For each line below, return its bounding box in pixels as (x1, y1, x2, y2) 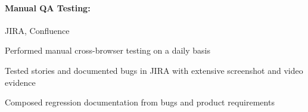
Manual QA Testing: (5, 1, 91, 14)
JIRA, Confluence (5, 24, 70, 36)
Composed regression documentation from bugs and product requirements (5, 96, 275, 108)
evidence (5, 76, 36, 88)
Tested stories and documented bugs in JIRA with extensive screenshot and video (5, 64, 303, 76)
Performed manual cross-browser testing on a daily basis (5, 44, 211, 57)
